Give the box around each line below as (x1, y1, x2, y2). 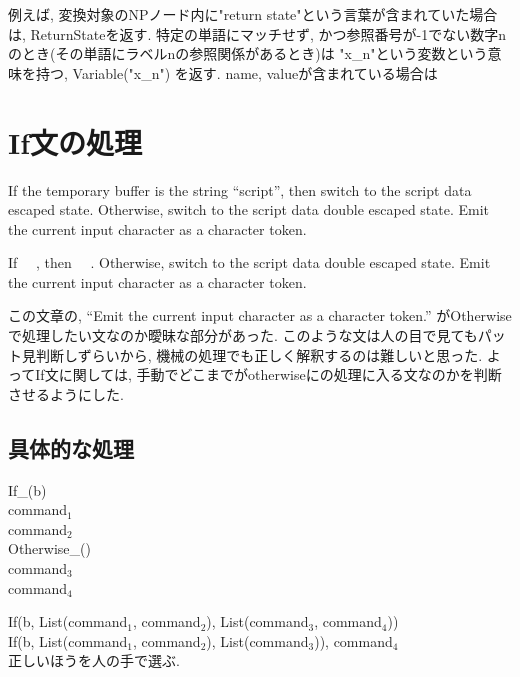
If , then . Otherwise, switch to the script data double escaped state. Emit (8, 252, 491, 273)
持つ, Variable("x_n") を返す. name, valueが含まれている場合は (35, 62, 438, 83)
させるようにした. (8, 383, 124, 404)
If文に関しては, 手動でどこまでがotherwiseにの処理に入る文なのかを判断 (35, 364, 502, 385)
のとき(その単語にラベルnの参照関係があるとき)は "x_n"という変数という (8, 43, 488, 64)
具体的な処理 (8, 432, 134, 463)
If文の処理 (8, 121, 143, 162)
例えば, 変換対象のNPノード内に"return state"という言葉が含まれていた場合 (8, 4, 498, 24)
